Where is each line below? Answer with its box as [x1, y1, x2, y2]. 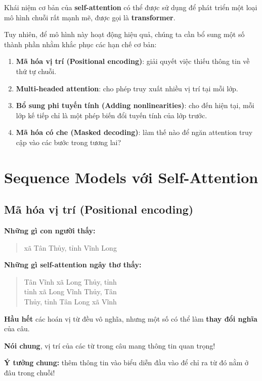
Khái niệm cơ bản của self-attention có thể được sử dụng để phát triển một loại [4, 2, 257, 12]
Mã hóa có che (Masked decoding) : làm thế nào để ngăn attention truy [16, 127, 253, 137]
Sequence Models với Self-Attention [4, 166, 258, 187]
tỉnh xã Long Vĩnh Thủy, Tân [24, 286, 117, 297]
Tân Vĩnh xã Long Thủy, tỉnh [24, 276, 117, 287]
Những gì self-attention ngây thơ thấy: [4, 259, 142, 270]
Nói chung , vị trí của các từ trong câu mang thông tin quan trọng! [4, 340, 215, 351]
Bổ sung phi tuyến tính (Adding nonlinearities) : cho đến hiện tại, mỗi [16, 100, 254, 111]
